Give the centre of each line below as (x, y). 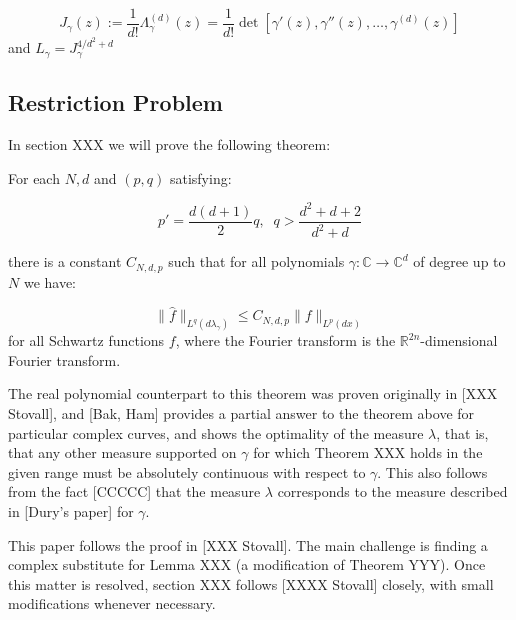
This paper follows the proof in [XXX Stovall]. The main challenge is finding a (248, 544)
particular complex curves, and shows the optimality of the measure (216, 432)
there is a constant (65, 261)
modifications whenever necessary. (112, 603)
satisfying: (200, 177)
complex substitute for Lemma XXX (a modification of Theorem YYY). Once (247, 564)
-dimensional (459, 340)
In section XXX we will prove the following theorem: (169, 144)
